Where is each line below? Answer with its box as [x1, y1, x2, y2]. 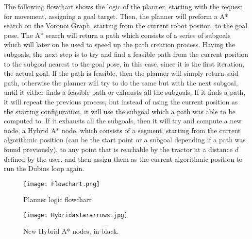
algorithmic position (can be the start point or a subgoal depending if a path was [4, 135, 246, 145]
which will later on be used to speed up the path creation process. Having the [4, 39, 235, 50]
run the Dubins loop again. [4, 163, 84, 173]
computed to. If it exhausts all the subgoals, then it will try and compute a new [4, 116, 242, 126]
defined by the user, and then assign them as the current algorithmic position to [4, 154, 243, 164]
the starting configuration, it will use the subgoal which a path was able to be [4, 106, 235, 116]
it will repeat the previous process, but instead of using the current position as [4, 96, 238, 106]
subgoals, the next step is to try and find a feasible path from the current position [4, 49, 249, 59]
